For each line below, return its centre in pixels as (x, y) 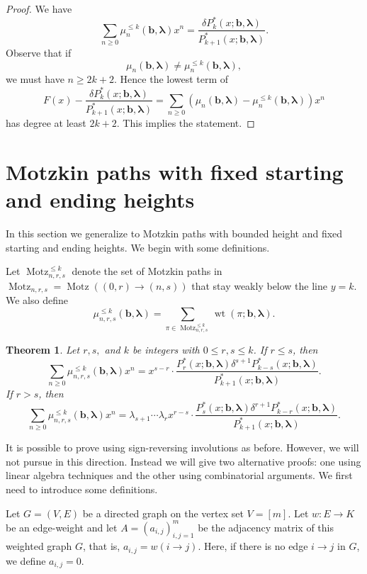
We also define (37, 300)
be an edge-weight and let (62, 527)
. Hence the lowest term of (171, 79)
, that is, (102, 546)
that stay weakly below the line (260, 285)
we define (26, 560)
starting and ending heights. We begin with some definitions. (138, 247)
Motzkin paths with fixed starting (175, 172)
